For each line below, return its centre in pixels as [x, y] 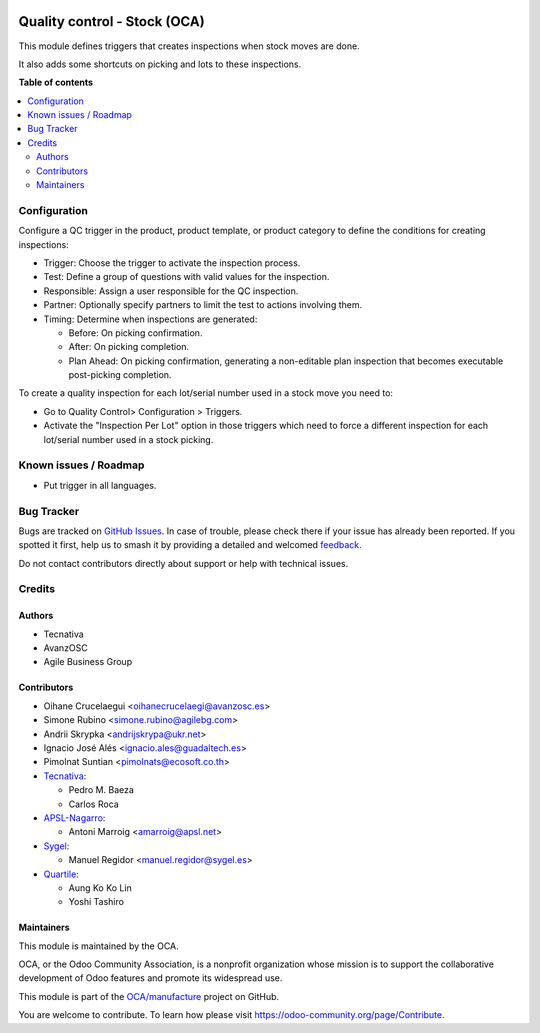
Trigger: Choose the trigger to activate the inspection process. [172, 262]
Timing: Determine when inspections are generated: [150, 319]
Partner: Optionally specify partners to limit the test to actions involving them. [203, 305]
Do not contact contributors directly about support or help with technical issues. [183, 563]
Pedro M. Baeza [101, 790]
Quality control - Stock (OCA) [111, 21]
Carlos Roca [93, 804]
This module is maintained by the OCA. [98, 946]
